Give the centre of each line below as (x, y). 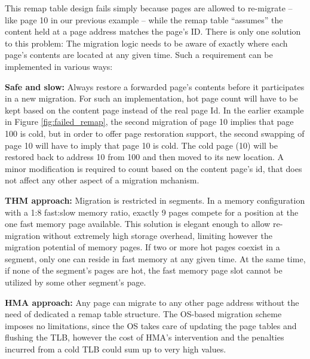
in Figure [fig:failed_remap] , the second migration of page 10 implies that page (149, 122)
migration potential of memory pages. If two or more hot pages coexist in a (142, 247)
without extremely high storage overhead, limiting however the (157, 235)
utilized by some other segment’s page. (76, 282)
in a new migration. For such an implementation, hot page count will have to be (151, 98)
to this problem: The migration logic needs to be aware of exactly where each (146, 43)
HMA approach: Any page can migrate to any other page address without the (152, 302)
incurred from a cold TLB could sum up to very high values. (116, 349)
